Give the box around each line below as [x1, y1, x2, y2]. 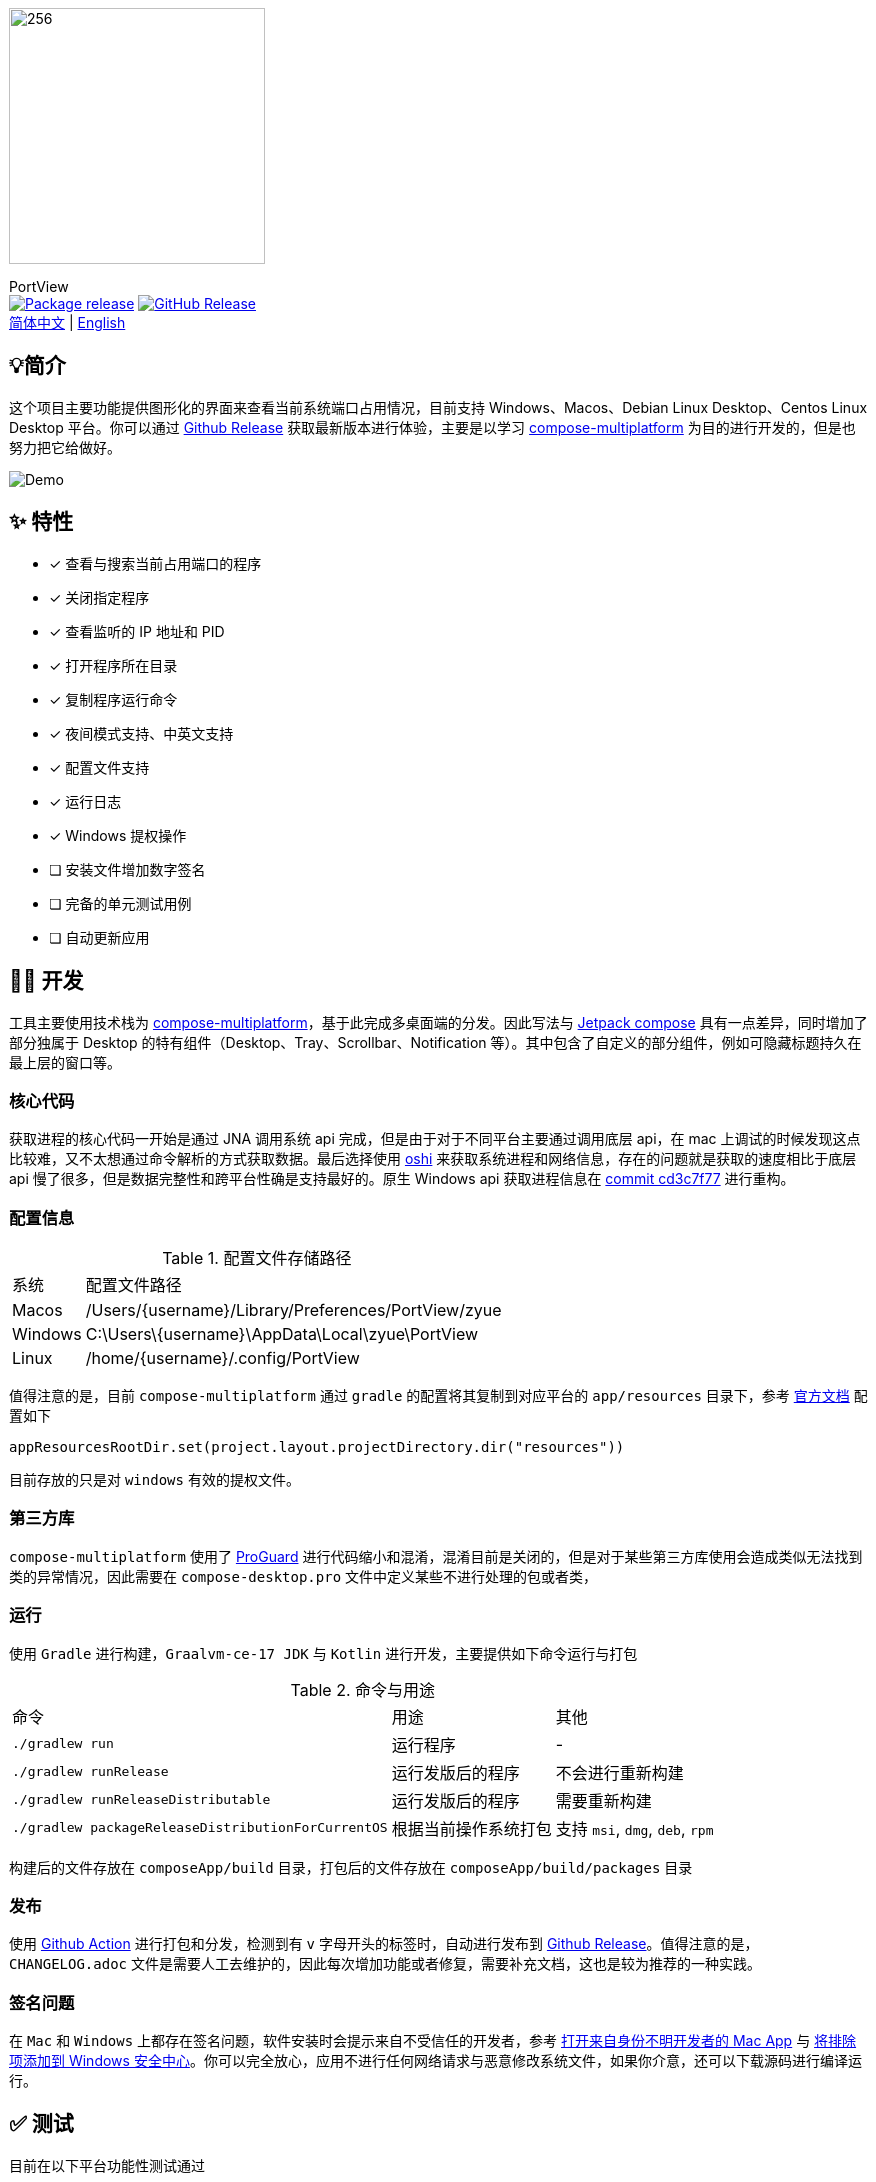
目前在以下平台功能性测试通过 [9, 2156, 205, 2174]
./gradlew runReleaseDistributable [12, 1792, 271, 1808]
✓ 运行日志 [49, 792, 122, 810]
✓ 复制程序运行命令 [49, 690, 178, 708]
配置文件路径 [85, 1275, 182, 1296]
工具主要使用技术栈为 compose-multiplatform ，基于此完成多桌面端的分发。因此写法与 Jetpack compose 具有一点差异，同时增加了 [9, 1013, 868, 1031]
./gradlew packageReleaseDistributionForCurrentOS [12, 1820, 388, 1836]
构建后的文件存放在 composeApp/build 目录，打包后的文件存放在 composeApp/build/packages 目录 [9, 1858, 693, 1876]
